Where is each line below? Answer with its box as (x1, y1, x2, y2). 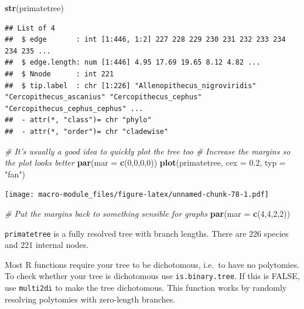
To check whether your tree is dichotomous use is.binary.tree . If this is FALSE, (5, 270, 300, 282)
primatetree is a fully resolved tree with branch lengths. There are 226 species (5, 227, 289, 239)
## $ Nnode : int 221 (5, 69, 114, 78)
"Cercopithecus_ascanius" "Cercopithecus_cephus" (5, 93, 202, 102)
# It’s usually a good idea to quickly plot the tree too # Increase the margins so (5, 145, 291, 157)
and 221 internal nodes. (5, 239, 89, 251)
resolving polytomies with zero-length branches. (5, 293, 176, 305)
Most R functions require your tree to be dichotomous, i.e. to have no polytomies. (5, 258, 300, 270)
